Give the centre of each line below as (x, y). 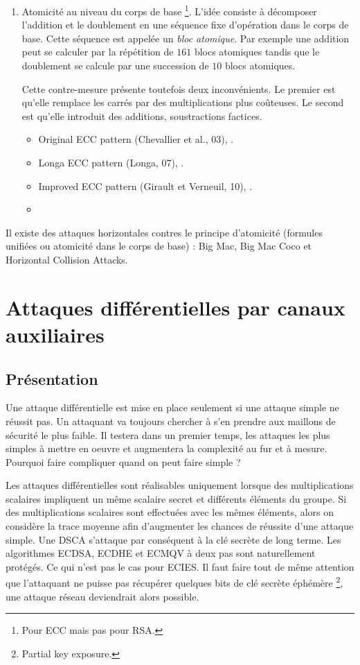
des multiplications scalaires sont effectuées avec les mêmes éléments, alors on (170, 512)
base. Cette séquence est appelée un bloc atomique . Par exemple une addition (186, 38)
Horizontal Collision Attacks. (67, 259)
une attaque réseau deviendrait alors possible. (102, 596)
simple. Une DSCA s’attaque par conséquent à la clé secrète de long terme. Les (173, 539)
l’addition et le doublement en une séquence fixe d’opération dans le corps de (185, 25)
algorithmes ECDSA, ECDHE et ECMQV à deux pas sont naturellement (161, 553)
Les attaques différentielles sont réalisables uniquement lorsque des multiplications (180, 485)
